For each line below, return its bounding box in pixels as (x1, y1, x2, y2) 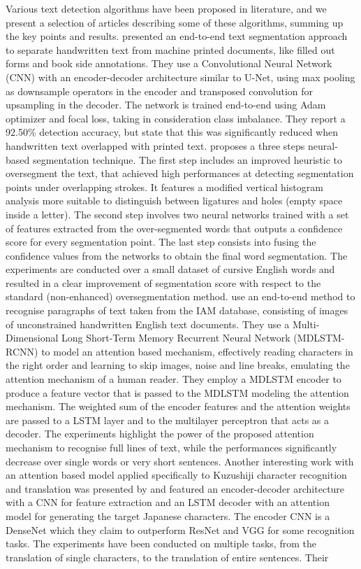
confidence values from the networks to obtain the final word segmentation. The (6, 248, 348, 262)
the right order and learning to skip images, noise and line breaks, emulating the (6, 358, 350, 372)
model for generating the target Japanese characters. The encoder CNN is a (6, 508, 330, 523)
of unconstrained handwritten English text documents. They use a (6, 316, 290, 331)
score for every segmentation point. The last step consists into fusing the (6, 234, 316, 249)
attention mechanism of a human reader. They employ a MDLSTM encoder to (6, 372, 341, 386)
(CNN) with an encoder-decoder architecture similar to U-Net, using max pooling (6, 69, 355, 84)
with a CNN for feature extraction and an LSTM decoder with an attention (6, 495, 330, 510)
